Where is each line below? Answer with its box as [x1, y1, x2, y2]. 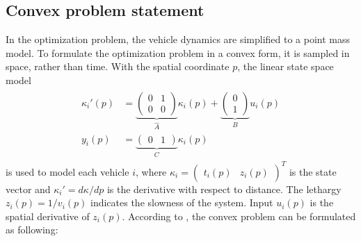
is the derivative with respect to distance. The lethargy [106, 181, 342, 196]
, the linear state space [237, 59, 334, 74]
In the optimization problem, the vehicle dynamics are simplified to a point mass [6, 32, 351, 47]
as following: [6, 222, 58, 237]
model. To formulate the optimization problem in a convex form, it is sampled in [6, 45, 350, 60]
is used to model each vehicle [6, 164, 129, 178]
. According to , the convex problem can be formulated [122, 208, 356, 223]
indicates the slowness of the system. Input [90, 195, 273, 210]
